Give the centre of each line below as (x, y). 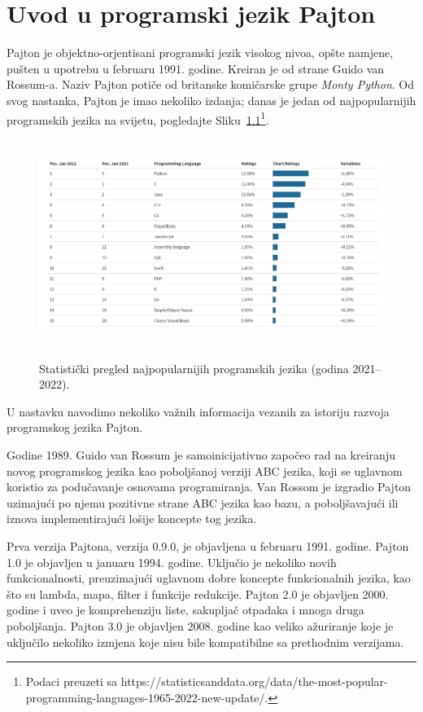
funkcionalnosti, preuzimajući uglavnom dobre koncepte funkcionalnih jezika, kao (209, 578)
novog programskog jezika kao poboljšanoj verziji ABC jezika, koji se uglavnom (205, 470)
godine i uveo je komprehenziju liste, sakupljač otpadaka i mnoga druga (185, 610)
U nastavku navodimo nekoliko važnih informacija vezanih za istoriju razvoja (198, 411)
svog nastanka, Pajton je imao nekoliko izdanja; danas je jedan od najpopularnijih (211, 100)
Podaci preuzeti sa (72, 681)
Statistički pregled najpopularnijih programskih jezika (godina (194, 368)
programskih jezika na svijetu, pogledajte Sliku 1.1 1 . (138, 118)
